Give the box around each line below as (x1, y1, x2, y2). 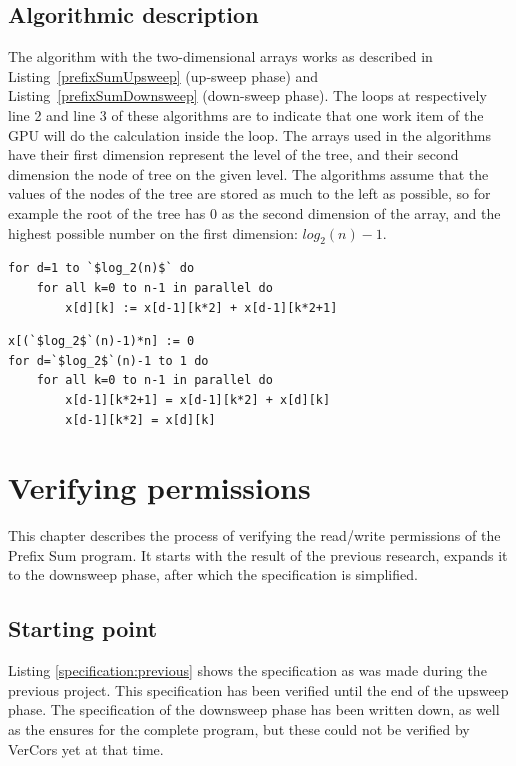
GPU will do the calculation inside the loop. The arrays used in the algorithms (8, 124, 491, 145)
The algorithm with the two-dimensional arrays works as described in (8, 46, 433, 67)
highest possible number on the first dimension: (8, 222, 298, 243)
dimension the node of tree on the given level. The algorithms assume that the (8, 163, 489, 184)
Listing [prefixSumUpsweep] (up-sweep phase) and (8, 65, 319, 86)
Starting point (8, 613, 158, 644)
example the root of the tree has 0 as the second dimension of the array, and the (8, 202, 501, 223)
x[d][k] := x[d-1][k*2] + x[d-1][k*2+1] (65, 300, 338, 315)
